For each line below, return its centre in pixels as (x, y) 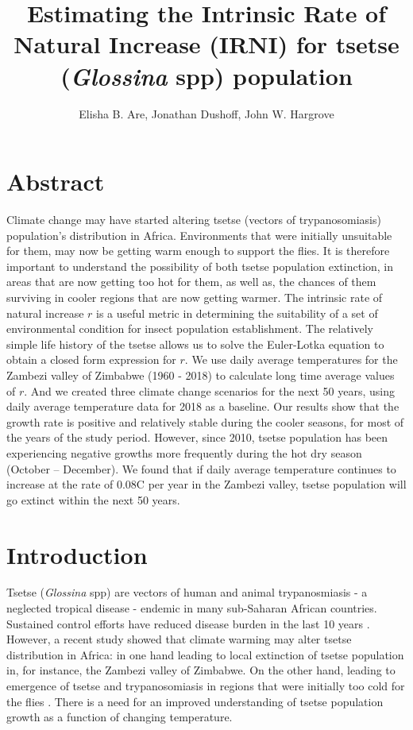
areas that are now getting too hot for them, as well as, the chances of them (191, 282)
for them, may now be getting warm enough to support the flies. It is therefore (198, 251)
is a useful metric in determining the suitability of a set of (237, 313)
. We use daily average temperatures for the (291, 359)
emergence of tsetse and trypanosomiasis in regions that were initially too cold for (206, 686)
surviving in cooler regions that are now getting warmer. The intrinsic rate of (195, 297)
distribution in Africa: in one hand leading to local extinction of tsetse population (205, 654)
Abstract (56, 182)
